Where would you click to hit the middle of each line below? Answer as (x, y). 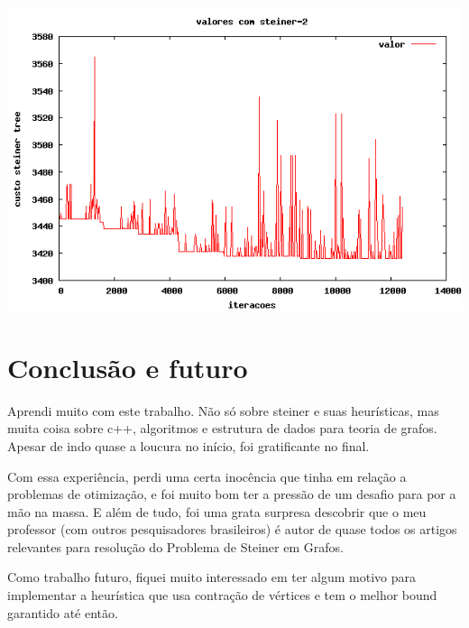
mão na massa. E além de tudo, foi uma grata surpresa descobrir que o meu (217, 511)
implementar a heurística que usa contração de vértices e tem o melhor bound (222, 595)
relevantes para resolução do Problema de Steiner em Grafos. (175, 546)
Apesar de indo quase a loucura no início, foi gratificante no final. (189, 445)
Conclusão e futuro (128, 367)
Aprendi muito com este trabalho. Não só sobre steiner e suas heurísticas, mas (223, 410)
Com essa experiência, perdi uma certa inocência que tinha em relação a (207, 476)
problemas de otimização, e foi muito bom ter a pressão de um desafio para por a (232, 494)
